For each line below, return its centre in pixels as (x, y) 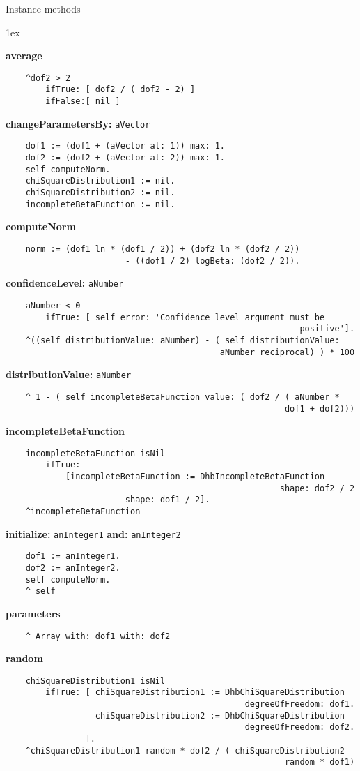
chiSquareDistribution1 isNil (95, 681)
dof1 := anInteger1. (73, 556)
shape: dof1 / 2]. (167, 500)
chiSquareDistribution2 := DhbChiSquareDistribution (220, 716)
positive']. (327, 329)
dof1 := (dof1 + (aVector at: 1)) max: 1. (125, 146)
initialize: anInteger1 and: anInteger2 (93, 533)
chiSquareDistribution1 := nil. (100, 181)
